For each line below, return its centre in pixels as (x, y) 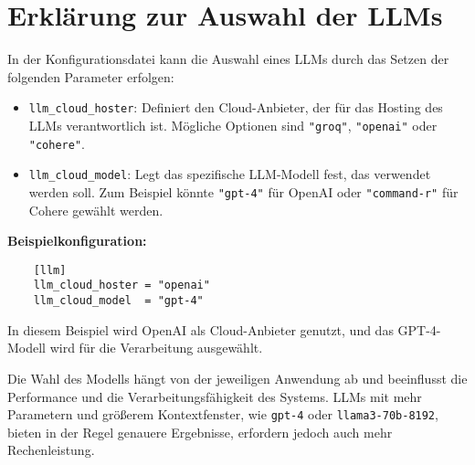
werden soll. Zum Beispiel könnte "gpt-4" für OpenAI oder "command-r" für (243, 191)
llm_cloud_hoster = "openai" (121, 285)
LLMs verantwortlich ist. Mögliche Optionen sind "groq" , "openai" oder (233, 125)
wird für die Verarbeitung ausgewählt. (156, 348)
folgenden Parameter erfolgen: (91, 76)
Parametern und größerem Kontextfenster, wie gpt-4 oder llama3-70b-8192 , (223, 414)
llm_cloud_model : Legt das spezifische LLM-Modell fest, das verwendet (230, 174)
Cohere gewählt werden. (96, 210)
